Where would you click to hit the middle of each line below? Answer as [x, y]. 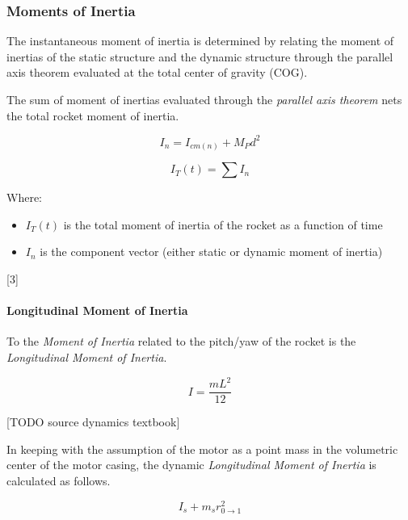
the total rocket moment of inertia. [93, 115]
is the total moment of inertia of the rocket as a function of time [223, 224]
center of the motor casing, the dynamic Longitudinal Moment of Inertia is [191, 465]
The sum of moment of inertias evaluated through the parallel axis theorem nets [204, 99]
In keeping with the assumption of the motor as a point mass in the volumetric [202, 449]
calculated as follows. [59, 480]
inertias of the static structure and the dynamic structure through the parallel [200, 56]
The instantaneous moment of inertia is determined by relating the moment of [200, 41]
